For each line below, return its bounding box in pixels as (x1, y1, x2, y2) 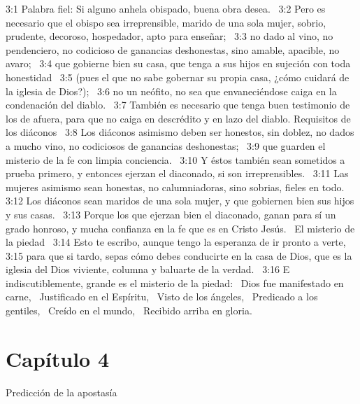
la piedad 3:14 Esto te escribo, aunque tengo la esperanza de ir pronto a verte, (6, 235, 346, 249)
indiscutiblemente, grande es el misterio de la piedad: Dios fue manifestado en (6, 275, 344, 290)
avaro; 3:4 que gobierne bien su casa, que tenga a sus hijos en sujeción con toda (6, 56, 351, 71)
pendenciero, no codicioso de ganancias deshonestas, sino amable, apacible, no (6, 42, 340, 57)
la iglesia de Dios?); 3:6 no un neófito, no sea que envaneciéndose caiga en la (6, 83, 337, 98)
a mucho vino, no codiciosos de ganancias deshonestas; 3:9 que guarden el (6, 138, 326, 153)
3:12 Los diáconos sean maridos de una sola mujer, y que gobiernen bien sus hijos (6, 193, 354, 208)
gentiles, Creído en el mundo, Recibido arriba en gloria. (6, 303, 252, 318)
